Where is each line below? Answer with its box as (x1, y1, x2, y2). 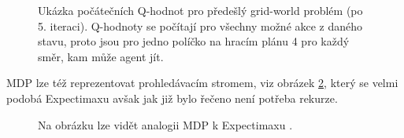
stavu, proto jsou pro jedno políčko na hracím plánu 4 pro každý (38, 33, 350, 49)
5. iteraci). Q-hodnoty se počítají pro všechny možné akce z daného (38, 17, 363, 34)
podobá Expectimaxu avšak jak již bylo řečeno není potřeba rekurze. (6, 89, 338, 106)
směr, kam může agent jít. (38, 48, 164, 64)
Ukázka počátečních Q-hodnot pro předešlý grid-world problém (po (38, 2, 363, 18)
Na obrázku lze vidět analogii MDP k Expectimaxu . (38, 116, 293, 133)
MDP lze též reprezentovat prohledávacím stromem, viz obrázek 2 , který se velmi (6, 74, 398, 91)
